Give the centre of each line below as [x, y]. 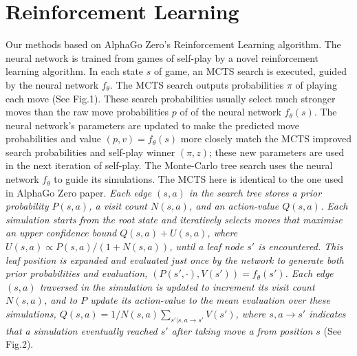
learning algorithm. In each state [75, 71]
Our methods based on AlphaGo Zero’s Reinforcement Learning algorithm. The [173, 44]
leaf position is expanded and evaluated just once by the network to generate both [175, 259]
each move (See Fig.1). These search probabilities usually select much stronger [171, 98]
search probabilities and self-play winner [90, 152]
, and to [61, 300]
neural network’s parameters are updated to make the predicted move [152, 125]
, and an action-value [234, 206]
